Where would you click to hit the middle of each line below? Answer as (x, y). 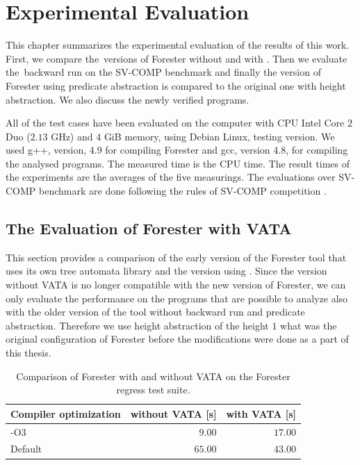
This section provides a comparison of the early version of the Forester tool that (176, 257)
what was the (309, 325)
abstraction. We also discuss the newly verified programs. (128, 99)
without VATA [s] (173, 413)
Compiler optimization (66, 413)
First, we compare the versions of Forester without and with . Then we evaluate (177, 58)
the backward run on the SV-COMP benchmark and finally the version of (163, 72)
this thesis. (28, 353)
